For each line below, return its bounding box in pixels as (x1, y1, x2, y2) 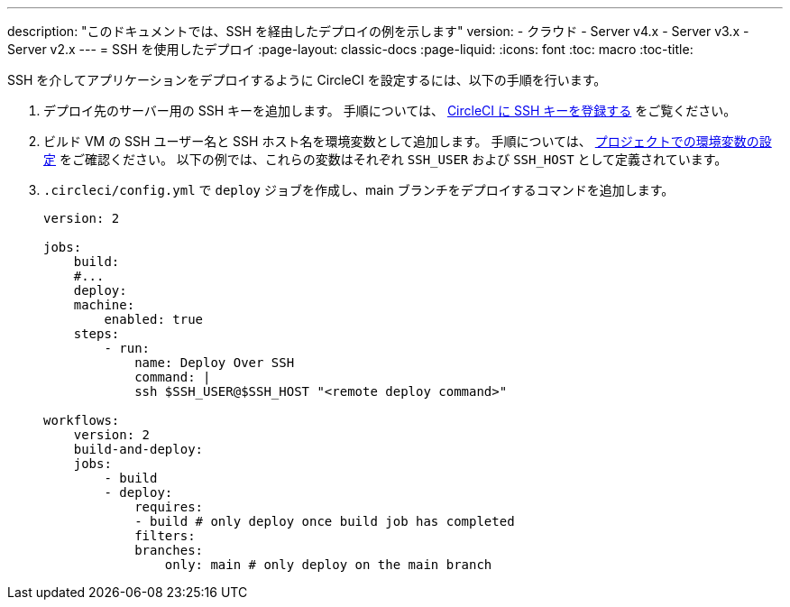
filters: (134, 529, 196, 543)
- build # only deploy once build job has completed (134, 514, 515, 529)
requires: (134, 500, 204, 514)
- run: (104, 341, 151, 355)
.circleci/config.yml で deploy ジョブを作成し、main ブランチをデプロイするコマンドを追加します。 (43, 182, 675, 198)
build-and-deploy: (73, 442, 204, 456)
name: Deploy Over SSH (134, 355, 295, 370)
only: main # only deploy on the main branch (164, 557, 492, 572)
